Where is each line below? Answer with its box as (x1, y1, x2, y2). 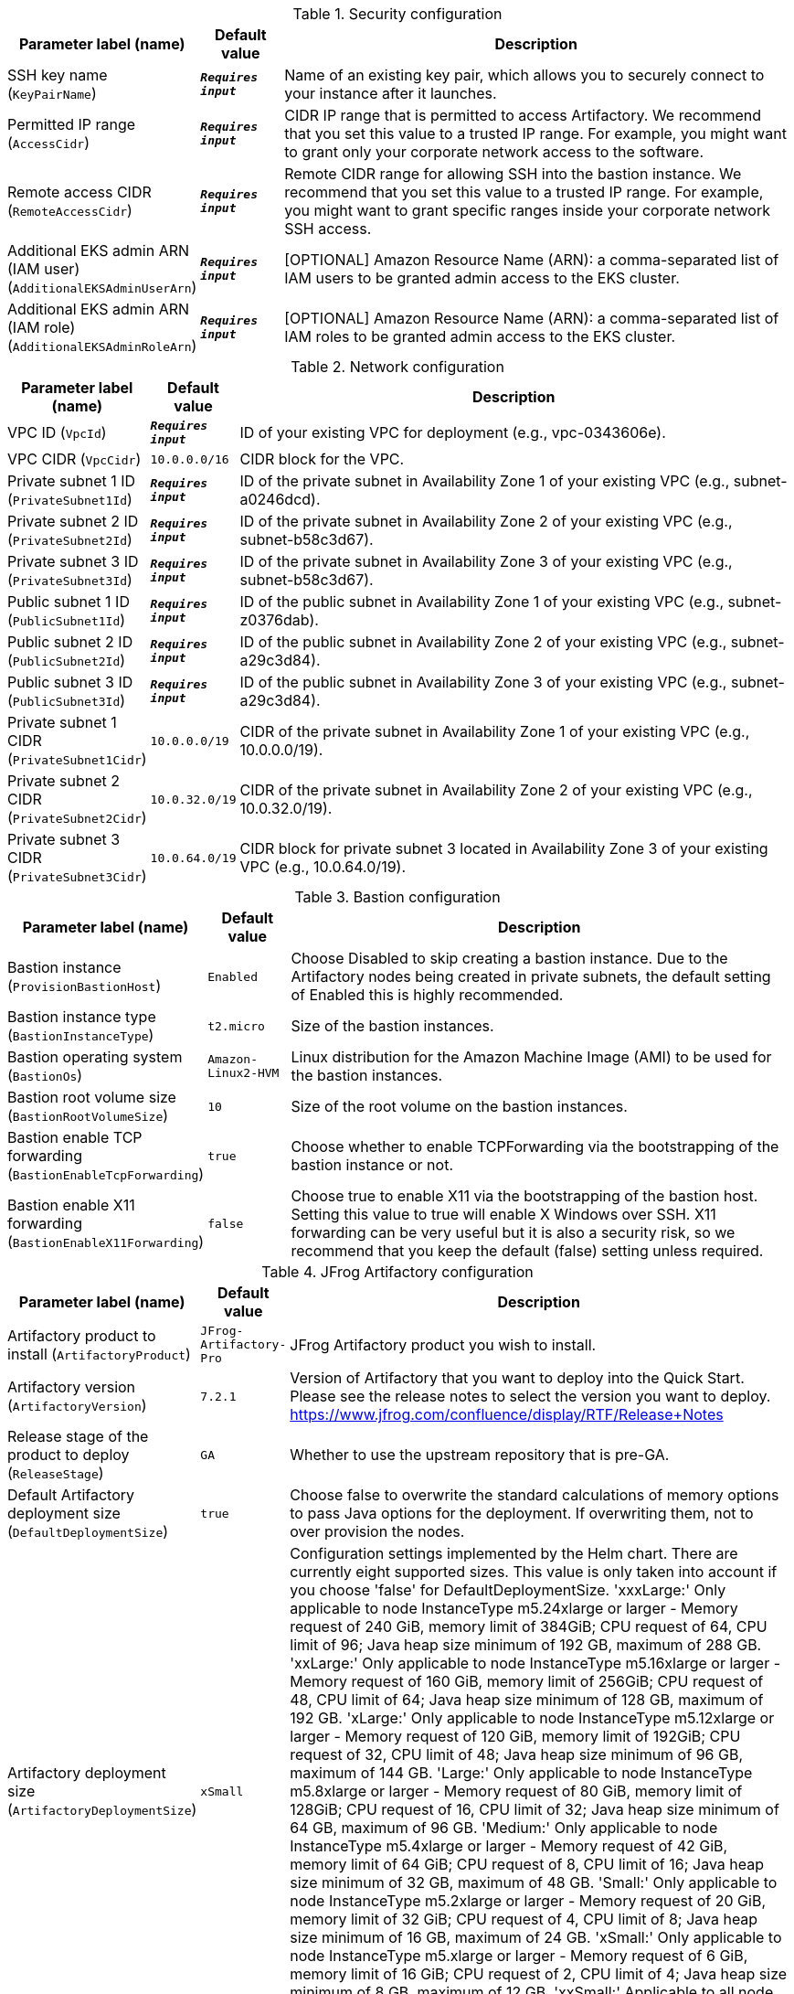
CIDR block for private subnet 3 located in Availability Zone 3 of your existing (239, 839, 768, 858)
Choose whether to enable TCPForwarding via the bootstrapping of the (291, 1137, 779, 1156)
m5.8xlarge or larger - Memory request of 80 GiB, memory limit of (290, 1782, 743, 1800)
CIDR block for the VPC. (239, 450, 405, 468)
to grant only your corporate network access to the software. (284, 143, 704, 161)
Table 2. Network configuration (291, 357, 504, 376)
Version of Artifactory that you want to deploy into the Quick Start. (290, 1369, 745, 1387)
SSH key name (7, 66, 108, 84)
